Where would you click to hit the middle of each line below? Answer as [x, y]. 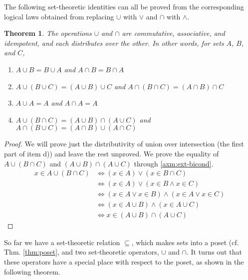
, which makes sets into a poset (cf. [185, 242]
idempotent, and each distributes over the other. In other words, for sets [114, 43]
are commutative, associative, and [173, 33]
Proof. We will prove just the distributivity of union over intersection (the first [124, 144]
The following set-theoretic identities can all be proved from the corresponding [124, 6]
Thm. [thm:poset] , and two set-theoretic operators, [82, 252]
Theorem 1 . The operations [48, 33]
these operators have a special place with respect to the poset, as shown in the [124, 262]
